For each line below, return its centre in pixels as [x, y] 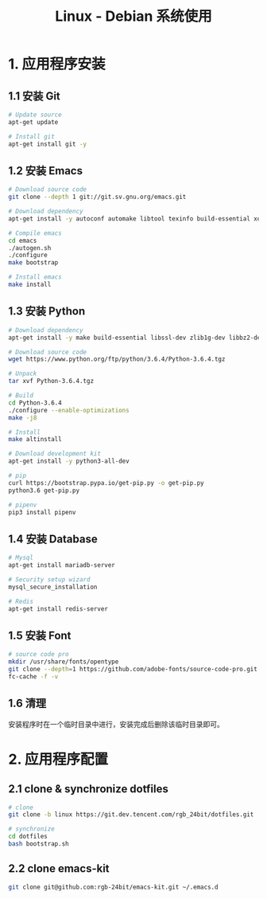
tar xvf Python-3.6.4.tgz [51, 381]
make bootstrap [33, 263]
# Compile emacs [35, 233]
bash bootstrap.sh [39, 844]
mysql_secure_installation [53, 587]
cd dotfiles [28, 837]
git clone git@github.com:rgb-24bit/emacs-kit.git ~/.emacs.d [113, 887]
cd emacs [23, 240]
